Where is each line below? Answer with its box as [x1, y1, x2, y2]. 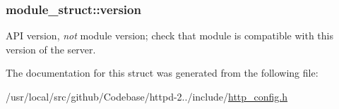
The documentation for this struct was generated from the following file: [6, 65, 319, 80]
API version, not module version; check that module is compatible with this [6, 28, 333, 43]
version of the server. [6, 41, 96, 56]
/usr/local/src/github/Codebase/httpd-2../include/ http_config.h [6, 89, 288, 103]
